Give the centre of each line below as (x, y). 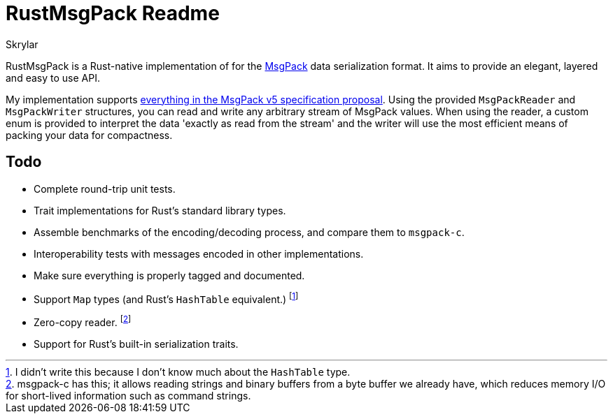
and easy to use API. (53, 78)
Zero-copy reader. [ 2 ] (83, 321)
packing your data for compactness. (89, 135)
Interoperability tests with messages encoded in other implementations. (199, 253)
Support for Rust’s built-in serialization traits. (136, 344)
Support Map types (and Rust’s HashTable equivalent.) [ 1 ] (166, 298)
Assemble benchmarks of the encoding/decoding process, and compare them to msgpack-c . (249, 232)
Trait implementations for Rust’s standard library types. (160, 210)
